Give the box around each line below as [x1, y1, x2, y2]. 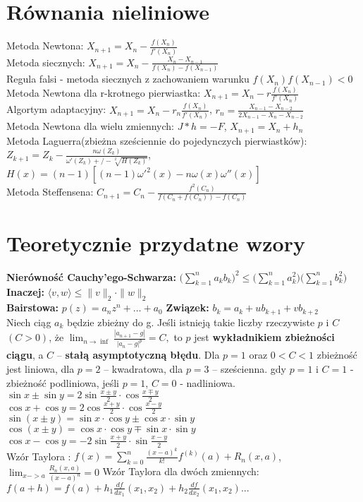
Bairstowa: [6, 300, 59, 315]
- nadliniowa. [180, 375, 235, 390]
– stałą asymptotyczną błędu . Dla [56, 347, 220, 362]
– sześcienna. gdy [212, 361, 287, 376]
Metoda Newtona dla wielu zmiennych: [6, 119, 174, 133]
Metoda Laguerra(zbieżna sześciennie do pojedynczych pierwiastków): [6, 133, 307, 148]
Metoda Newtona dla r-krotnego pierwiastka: [6, 85, 201, 100]
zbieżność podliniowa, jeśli [6, 375, 119, 390]
